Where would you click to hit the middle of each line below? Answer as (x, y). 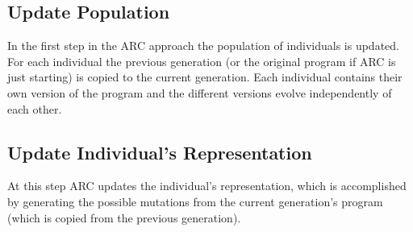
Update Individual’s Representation (160, 152)
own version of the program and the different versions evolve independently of (200, 92)
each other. (35, 108)
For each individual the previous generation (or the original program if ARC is (202, 61)
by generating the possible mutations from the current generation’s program (195, 201)
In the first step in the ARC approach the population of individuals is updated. (203, 46)
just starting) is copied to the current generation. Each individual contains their (205, 77)
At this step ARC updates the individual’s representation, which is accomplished (207, 186)
